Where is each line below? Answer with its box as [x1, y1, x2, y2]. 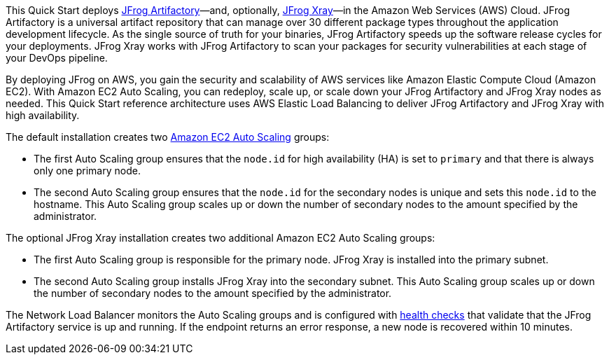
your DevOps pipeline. [6, 52, 108, 64]
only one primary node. [34, 165, 141, 176]
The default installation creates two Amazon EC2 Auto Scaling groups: [6, 131, 330, 143]
